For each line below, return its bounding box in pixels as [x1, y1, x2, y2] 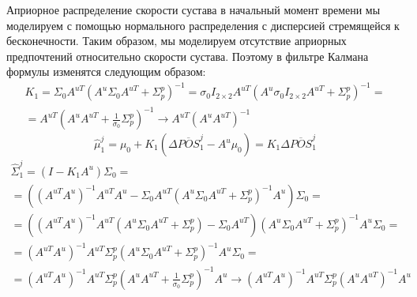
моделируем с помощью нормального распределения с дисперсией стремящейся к [6, 17, 400, 33]
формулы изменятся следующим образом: [6, 63, 206, 80]
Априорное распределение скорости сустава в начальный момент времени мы [6, 2, 381, 17]
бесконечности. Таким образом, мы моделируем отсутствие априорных [6, 32, 347, 49]
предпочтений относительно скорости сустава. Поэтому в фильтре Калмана [6, 47, 369, 64]
